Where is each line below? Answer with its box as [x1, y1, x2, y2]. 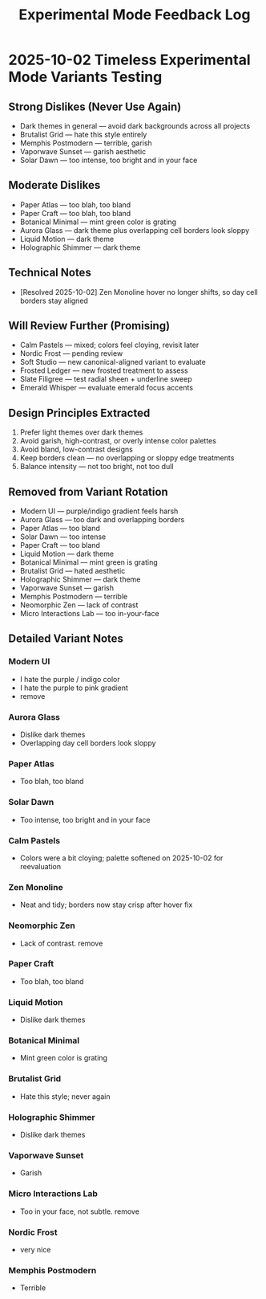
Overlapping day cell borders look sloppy [19, 738, 156, 748]
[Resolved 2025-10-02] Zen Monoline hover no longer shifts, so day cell [19, 287, 258, 296]
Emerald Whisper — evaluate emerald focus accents [19, 383, 194, 393]
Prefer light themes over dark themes [19, 427, 143, 437]
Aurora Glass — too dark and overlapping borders [19, 515, 185, 525]
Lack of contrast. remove [19, 938, 103, 948]
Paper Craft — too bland [19, 541, 100, 550]
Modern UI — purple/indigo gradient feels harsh [19, 506, 179, 516]
